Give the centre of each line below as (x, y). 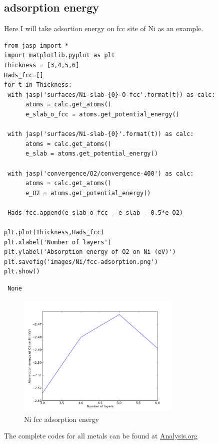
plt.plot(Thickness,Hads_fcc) (54, 233)
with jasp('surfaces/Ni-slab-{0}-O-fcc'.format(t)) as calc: (111, 95)
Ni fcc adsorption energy (61, 419)
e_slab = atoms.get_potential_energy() (91, 154)
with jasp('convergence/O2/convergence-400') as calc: (101, 173)
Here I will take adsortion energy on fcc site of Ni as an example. (104, 28)
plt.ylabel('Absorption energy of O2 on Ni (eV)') (90, 252)
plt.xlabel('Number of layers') (58, 242)
